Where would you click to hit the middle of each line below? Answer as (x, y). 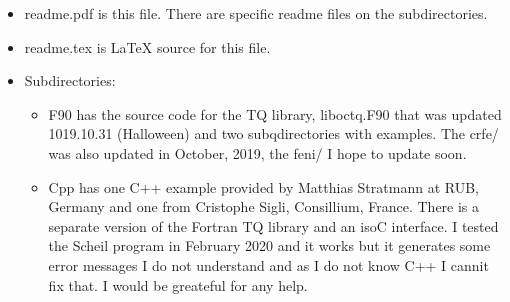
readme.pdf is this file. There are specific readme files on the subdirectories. (256, 13)
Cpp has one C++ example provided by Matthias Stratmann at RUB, (263, 186)
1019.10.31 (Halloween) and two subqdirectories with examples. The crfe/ (273, 133)
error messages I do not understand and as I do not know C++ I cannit (268, 264)
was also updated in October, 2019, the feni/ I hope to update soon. (257, 152)
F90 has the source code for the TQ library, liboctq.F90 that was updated (275, 113)
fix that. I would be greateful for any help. (178, 284)
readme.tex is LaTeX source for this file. (147, 46)
